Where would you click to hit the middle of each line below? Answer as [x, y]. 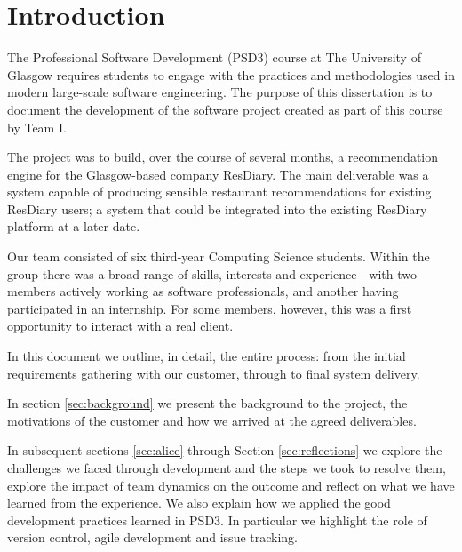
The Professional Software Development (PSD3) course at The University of [214, 57]
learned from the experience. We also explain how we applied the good [199, 503]
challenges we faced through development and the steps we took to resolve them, [227, 468]
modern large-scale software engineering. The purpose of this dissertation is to [220, 92]
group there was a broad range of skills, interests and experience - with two [212, 273]
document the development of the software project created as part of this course [225, 109]
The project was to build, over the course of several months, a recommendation [223, 157]
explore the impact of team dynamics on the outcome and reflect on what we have [231, 485]
